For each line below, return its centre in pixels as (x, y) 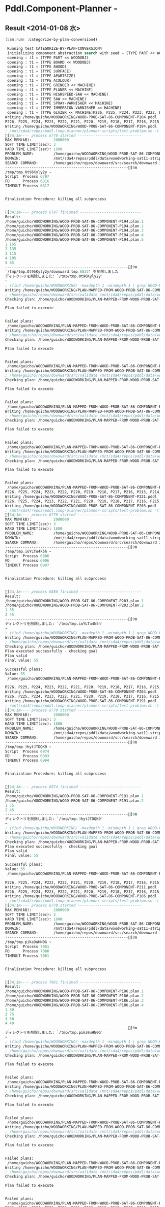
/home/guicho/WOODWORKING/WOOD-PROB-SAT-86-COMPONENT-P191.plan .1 (74, 796)
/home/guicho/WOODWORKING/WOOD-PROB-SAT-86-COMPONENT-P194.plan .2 (74, 226)
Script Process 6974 (27, 751)
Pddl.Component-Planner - (61, 9)
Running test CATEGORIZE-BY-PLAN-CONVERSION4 (55, 48)
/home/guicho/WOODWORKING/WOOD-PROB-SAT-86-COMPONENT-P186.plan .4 (74, 1005)
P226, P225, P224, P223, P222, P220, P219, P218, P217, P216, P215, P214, (83, 492)
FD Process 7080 (27, 951)
